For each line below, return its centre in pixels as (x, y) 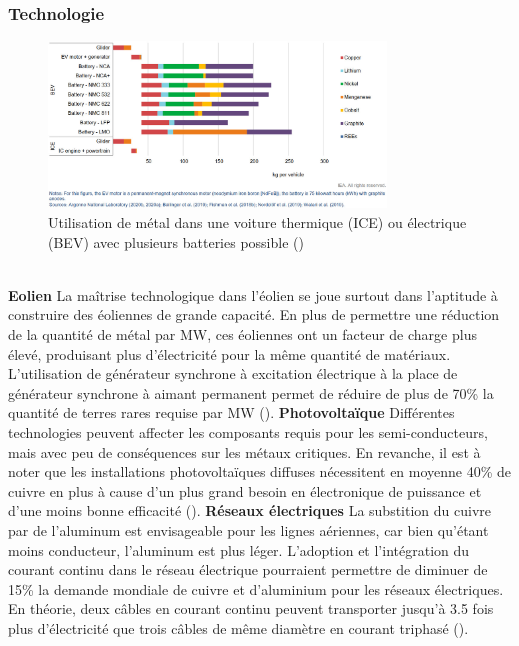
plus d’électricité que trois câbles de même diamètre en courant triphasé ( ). (238, 627)
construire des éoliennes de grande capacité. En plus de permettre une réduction (254, 314)
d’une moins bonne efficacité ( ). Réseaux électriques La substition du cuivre (249, 510)
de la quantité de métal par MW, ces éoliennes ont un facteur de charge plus (242, 334)
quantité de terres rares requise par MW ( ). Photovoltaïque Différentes (231, 412)
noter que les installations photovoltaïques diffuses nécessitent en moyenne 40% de (260, 471)
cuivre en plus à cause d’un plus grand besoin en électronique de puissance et (245, 490)
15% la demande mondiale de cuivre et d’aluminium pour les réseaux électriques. (256, 588)
